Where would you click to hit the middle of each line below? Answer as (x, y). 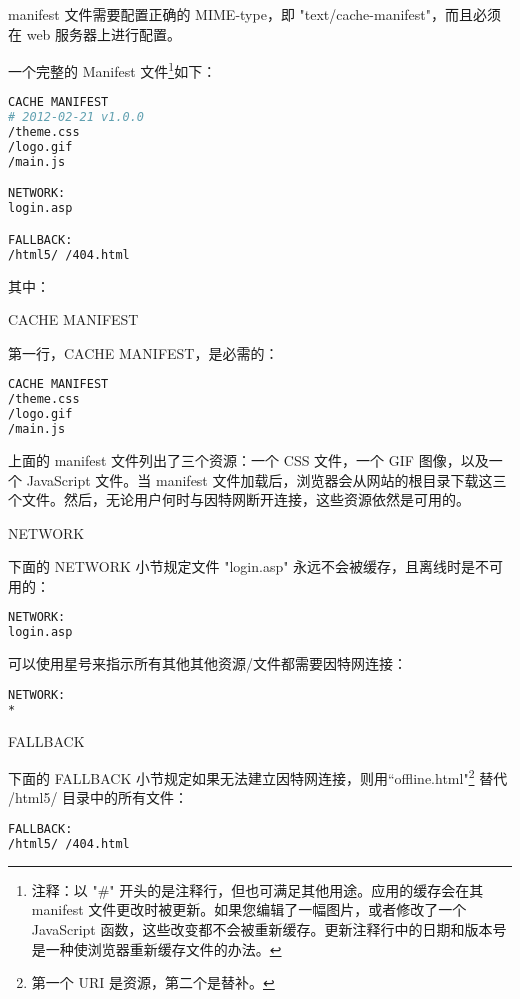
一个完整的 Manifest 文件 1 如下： (112, 69)
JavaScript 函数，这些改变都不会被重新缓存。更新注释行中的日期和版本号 (269, 928)
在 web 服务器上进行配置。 (95, 33)
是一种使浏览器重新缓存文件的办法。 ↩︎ (156, 948)
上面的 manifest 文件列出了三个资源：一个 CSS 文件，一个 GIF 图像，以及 (248, 459)
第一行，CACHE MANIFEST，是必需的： (143, 352)
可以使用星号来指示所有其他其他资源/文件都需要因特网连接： (207, 663)
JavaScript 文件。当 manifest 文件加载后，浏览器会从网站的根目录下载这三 (266, 479)
